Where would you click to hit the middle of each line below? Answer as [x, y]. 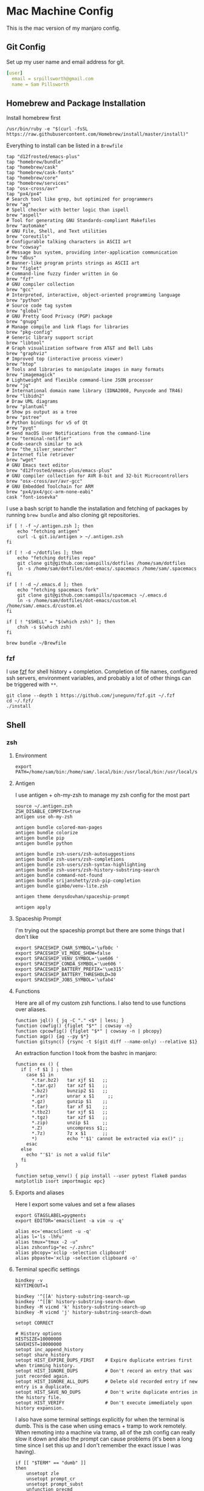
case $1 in [40, 1075]
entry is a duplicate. [44, 1387]
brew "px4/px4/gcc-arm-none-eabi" [50, 492]
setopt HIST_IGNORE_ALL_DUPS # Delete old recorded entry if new [106, 1382]
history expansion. [40, 1408]
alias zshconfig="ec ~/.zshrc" [55, 1248]
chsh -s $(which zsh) [44, 628]
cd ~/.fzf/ [20, 701]
